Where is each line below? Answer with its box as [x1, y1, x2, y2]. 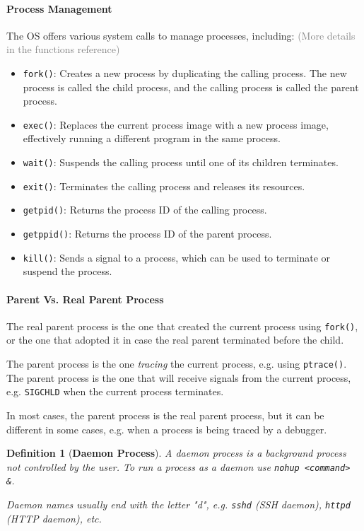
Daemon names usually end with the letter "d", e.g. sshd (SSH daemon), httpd [6, 497, 351, 511]
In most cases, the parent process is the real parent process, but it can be [6, 407, 324, 422]
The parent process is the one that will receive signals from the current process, [6, 370, 351, 385]
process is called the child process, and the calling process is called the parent [23, 79, 359, 94]
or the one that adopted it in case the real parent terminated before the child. [6, 332, 344, 347]
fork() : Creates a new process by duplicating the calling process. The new [23, 65, 347, 80]
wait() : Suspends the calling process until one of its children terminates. [23, 155, 339, 170]
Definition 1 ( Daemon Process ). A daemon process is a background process [6, 445, 346, 460]
